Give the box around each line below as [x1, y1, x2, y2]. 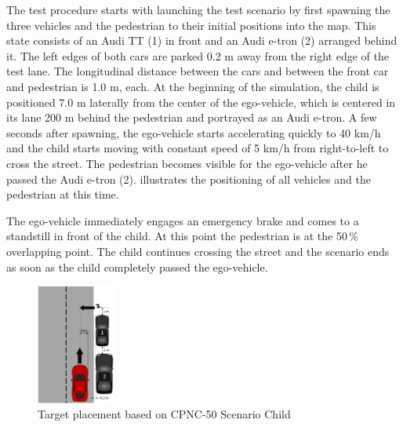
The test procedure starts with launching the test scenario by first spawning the [6, 2, 390, 17]
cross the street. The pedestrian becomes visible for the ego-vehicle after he [6, 155, 368, 171]
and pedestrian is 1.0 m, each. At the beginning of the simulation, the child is [6, 78, 379, 94]
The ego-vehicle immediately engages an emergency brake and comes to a [6, 212, 359, 228]
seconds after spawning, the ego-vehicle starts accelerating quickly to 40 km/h [6, 124, 381, 141]
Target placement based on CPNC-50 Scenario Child [38, 406, 291, 422]
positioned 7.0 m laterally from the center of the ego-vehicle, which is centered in [6, 93, 396, 110]
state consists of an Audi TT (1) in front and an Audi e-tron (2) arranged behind [6, 32, 398, 49]
